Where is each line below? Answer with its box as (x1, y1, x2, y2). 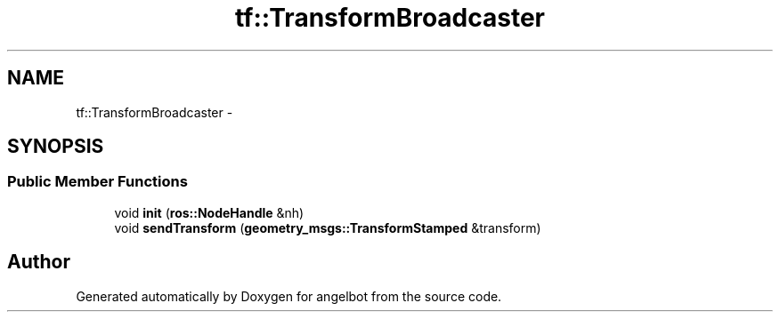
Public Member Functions (7, 172, 188, 191)
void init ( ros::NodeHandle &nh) (114, 204, 305, 220)
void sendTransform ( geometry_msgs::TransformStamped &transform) (114, 219, 541, 235)
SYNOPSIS (7, 135, 104, 158)
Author (7, 251, 70, 274)
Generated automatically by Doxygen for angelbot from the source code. (76, 288, 502, 304)
